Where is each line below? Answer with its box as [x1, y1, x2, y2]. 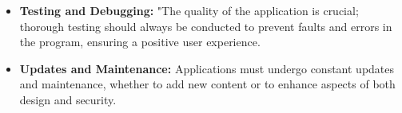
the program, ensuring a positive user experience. [19, 33, 261, 50]
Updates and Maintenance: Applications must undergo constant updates [19, 60, 395, 76]
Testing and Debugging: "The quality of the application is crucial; [19, 2, 359, 18]
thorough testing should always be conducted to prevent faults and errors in [19, 18, 392, 34]
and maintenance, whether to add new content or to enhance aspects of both [19, 76, 396, 92]
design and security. [19, 91, 117, 107]
